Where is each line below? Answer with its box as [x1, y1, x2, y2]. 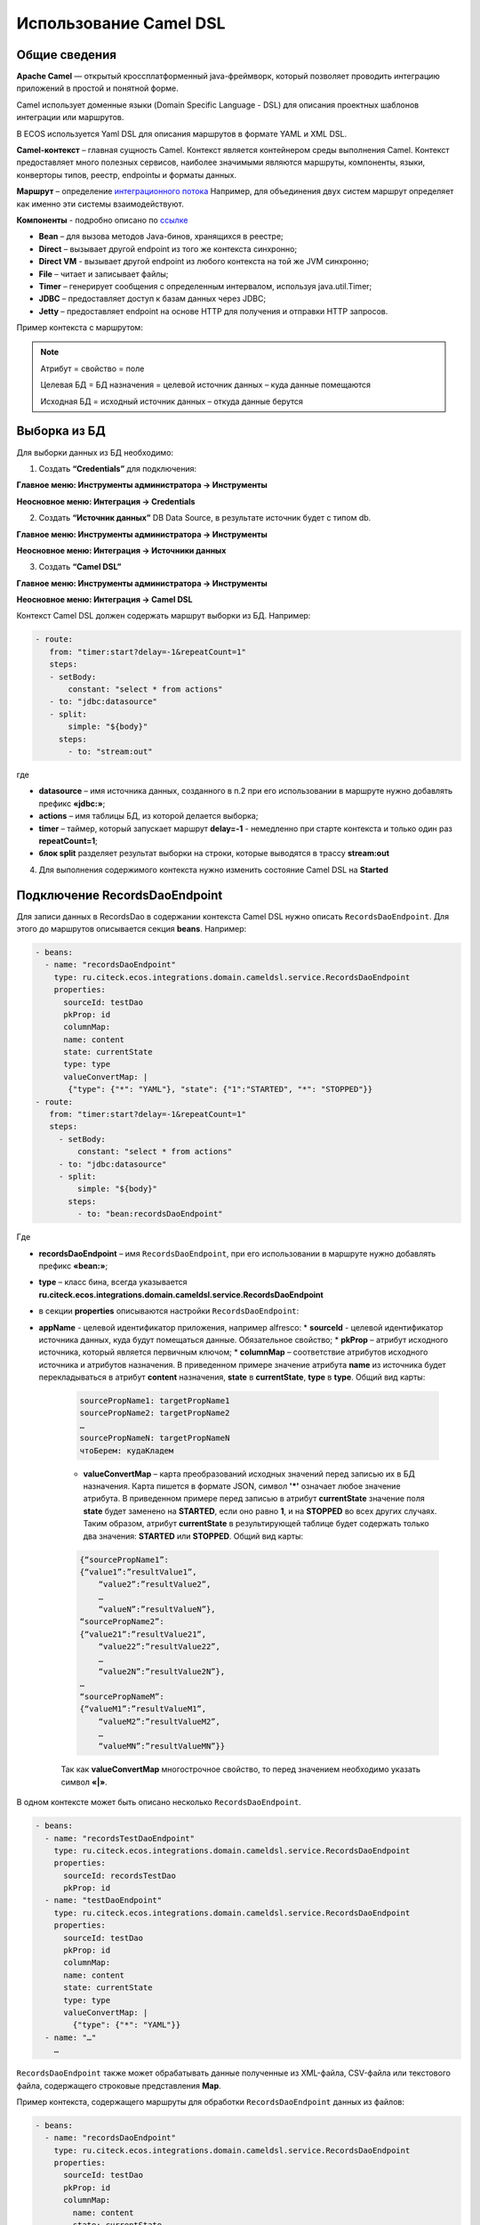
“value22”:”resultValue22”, [98, 1642, 221, 1652]
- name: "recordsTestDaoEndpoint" [44, 1833, 196, 1843]
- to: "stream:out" [68, 746, 153, 756]
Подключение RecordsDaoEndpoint [16, 887, 223, 902]
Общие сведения [16, 47, 117, 62]
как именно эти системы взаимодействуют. [16, 198, 184, 209]
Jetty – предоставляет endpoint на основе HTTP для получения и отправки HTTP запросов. [38, 305, 388, 316]
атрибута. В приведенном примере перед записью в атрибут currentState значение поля [83, 1493, 426, 1504]
